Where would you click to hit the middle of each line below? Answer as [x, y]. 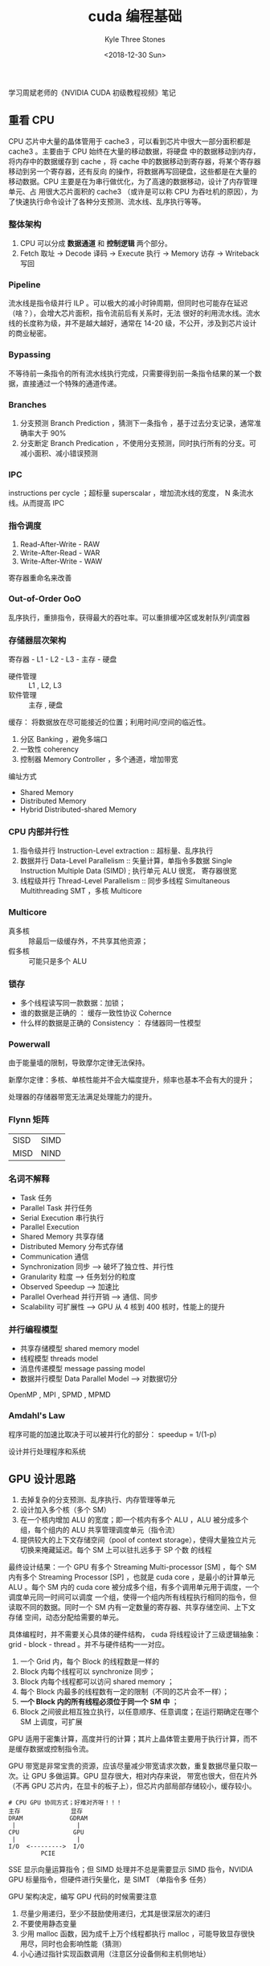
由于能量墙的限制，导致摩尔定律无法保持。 [79, 1063]
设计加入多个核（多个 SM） [65, 1510]
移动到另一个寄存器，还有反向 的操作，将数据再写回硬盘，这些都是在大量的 [133, 171]
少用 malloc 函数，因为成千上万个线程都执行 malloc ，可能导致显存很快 [137, 1934]
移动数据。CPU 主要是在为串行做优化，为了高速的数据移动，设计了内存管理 [133, 181]
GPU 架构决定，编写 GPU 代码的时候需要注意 [83, 1897]
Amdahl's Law [37, 1415]
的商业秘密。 [29, 334]
